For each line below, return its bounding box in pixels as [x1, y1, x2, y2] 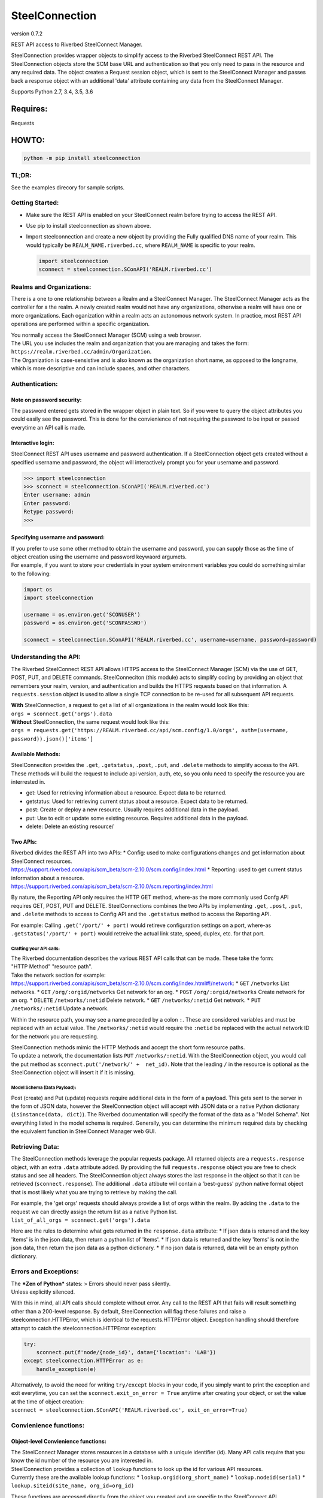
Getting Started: [11, 198, 59, 207]
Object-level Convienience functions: [11, 1437, 107, 1445]
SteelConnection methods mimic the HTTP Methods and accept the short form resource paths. [11, 1043, 245, 1051]
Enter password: [23, 500, 72, 506]
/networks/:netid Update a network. [11, 1005, 109, 1012]
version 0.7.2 [11, 30, 43, 37]
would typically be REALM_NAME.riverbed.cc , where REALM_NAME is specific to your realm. [26, 241, 255, 249]
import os [23, 586, 53, 593]
